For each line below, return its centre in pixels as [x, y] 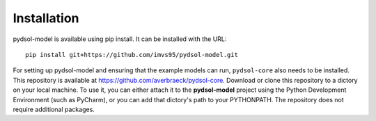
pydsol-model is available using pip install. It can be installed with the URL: [120, 39]
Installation [46, 18]
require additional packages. [54, 109]
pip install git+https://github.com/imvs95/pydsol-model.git [132, 55]
